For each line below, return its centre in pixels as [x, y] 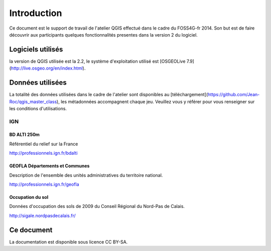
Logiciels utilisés [36, 49]
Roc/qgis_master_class [33, 101]
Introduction [36, 13]
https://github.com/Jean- [234, 95]
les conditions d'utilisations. [38, 108]
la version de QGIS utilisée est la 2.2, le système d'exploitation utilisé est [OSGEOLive [97, 61]
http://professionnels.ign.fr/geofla [44, 184]
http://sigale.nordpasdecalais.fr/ [43, 215]
